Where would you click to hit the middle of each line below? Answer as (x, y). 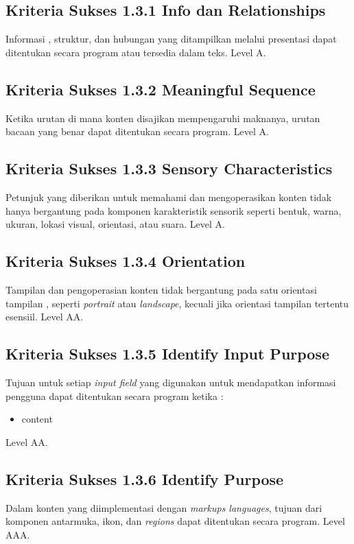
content (37, 419)
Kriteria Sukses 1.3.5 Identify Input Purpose (168, 354)
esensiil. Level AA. (45, 317)
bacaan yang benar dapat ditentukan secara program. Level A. (137, 131)
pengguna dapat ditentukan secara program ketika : (115, 395)
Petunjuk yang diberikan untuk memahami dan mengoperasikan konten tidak (169, 197)
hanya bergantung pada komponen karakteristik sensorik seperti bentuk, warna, (174, 210)
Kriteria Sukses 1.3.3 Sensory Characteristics (169, 168)
